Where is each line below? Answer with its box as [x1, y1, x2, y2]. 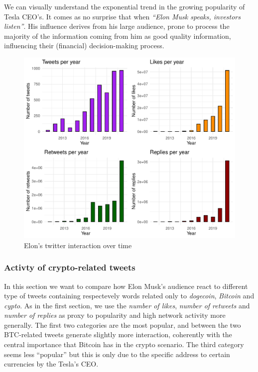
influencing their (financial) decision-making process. [4, 40, 164, 51]
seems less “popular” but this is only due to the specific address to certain [4, 349, 230, 359]
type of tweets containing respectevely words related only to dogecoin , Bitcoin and [4, 290, 255, 301]
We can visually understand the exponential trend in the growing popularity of [4, 1, 245, 11]
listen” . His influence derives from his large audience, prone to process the [4, 21, 230, 31]
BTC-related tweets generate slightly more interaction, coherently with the [4, 329, 232, 340]
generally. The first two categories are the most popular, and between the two [4, 319, 241, 330]
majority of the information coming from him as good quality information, [4, 30, 231, 41]
